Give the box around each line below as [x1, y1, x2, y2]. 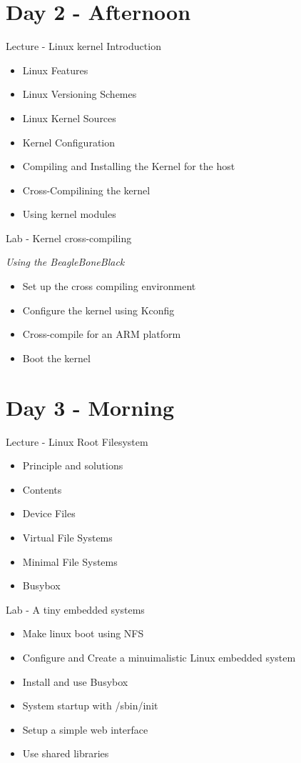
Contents [22, 482, 62, 497]
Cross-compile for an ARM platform [22, 326, 181, 341]
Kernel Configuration [22, 134, 116, 149]
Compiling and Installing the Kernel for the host [22, 159, 235, 174]
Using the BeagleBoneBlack [6, 254, 125, 269]
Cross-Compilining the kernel [22, 182, 150, 197]
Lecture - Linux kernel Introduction [6, 39, 161, 54]
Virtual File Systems [22, 529, 113, 544]
